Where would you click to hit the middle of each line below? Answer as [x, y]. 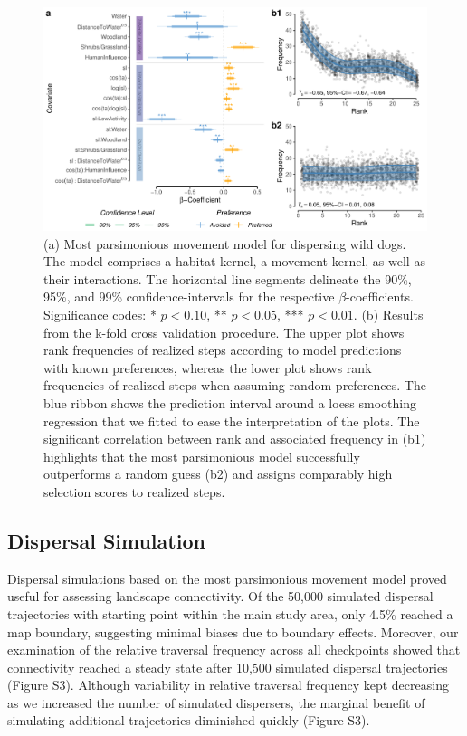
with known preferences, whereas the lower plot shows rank [208, 367]
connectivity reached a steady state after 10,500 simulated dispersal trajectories [228, 667]
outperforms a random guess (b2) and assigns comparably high [218, 474]
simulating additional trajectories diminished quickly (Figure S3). [189, 720]
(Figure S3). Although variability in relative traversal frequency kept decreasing [228, 685]
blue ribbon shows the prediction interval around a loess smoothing [230, 402]
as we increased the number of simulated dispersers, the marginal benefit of [216, 702]
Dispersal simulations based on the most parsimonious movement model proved [227, 578]
